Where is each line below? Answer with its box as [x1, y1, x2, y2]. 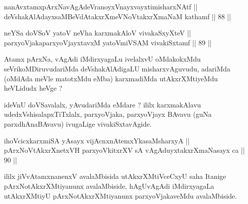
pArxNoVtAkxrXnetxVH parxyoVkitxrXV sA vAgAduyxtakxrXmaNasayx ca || [4, 145, 245, 155]
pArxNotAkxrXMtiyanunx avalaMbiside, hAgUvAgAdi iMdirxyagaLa [4, 180, 214, 191]
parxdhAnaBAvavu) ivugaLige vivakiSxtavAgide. [4, 118, 152, 129]
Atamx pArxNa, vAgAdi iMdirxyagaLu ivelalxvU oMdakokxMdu [4, 54, 201, 64]
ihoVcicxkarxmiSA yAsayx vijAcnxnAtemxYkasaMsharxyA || [4, 135, 190, 145]
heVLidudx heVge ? [4, 83, 63, 93]
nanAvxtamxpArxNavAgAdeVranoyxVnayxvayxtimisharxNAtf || [4, 1, 198, 11]
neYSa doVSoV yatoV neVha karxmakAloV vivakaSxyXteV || [4, 28, 191, 38]
